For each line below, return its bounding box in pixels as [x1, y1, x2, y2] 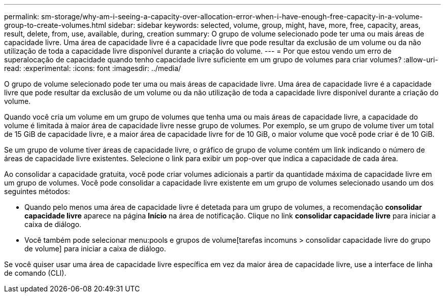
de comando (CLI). [4, 269, 67, 277]
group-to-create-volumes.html [4, 21, 106, 29]
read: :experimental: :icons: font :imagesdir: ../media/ [4, 64, 181, 72]
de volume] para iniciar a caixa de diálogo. [24, 244, 166, 253]
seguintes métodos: [4, 187, 70, 196]
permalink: [4, 12, 40, 21]
